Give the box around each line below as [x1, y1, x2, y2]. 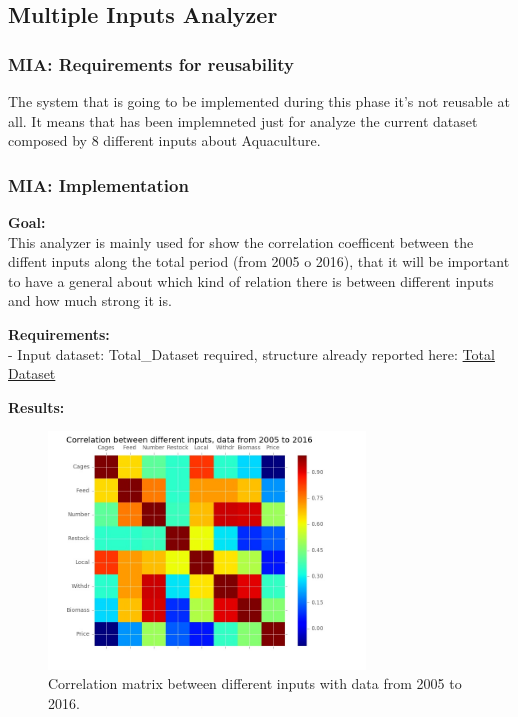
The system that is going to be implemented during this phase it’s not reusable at [8, 91, 510, 111]
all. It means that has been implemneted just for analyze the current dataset [8, 110, 478, 131]
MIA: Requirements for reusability [8, 51, 295, 76]
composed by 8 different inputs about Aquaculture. [8, 130, 321, 151]
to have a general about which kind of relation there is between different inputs [8, 270, 494, 291]
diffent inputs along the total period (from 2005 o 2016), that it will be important [8, 251, 510, 272]
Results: [8, 396, 65, 417]
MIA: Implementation [8, 172, 189, 197]
